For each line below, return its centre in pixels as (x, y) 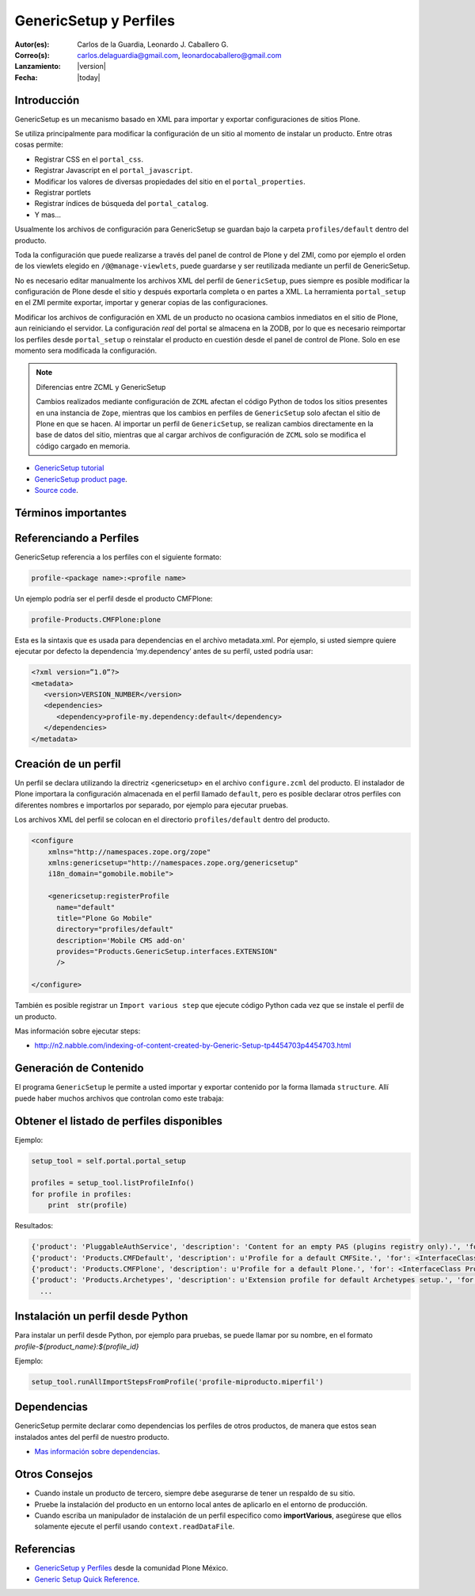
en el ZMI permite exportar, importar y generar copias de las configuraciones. (141, 303)
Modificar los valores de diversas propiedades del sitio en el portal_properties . (170, 181)
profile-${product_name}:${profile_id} (77, 1346)
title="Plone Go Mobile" (105, 918)
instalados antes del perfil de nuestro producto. (92, 1437)
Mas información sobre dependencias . (97, 1452)
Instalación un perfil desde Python (101, 1317)
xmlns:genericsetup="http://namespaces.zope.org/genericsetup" (173, 863)
